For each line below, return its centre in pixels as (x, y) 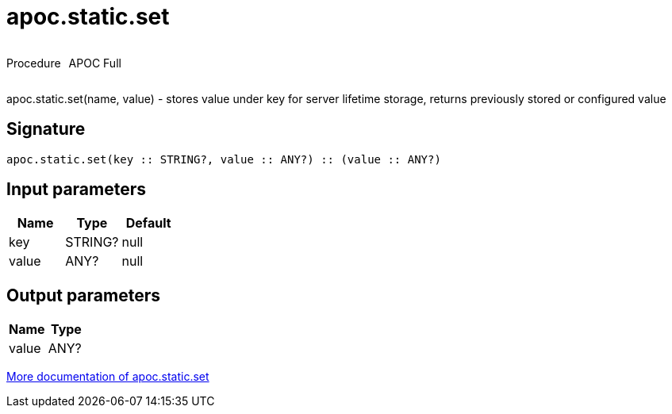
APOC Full (95, 63)
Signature (46, 129)
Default (148, 223)
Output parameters (83, 295)
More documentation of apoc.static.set (108, 377)
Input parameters (77, 190)
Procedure (34, 63)
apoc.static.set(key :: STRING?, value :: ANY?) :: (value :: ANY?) (224, 159)
